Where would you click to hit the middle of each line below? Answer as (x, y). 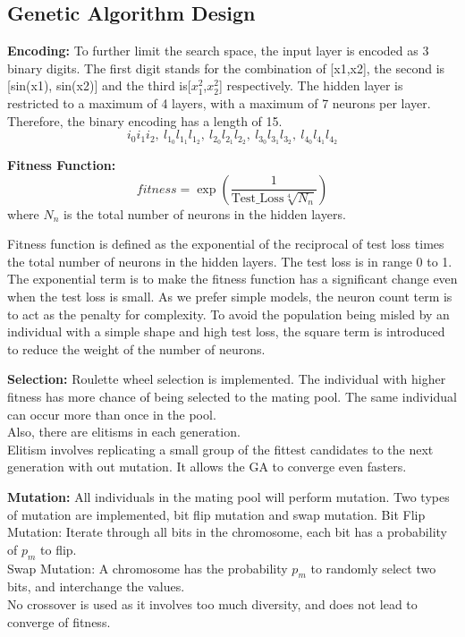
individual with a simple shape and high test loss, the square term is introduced (226, 331)
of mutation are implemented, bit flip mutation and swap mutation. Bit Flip (216, 514)
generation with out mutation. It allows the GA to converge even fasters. (207, 467)
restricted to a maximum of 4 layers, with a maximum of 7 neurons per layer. (219, 102)
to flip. (59, 549)
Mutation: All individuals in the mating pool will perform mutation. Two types (228, 496)
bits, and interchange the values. (96, 586)
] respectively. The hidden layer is (311, 85)
